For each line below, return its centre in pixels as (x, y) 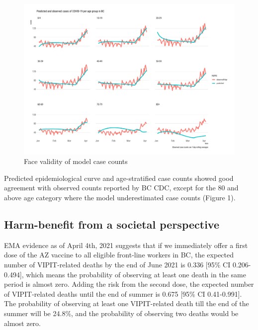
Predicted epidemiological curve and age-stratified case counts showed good (119, 178)
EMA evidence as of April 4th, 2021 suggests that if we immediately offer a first (126, 245)
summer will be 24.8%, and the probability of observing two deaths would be (121, 313)
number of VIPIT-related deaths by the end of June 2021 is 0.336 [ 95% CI (117, 265)
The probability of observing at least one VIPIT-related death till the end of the (127, 303)
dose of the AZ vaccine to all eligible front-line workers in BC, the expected (119, 255)
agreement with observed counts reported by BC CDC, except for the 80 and (121, 188)
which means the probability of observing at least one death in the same (136, 274)
